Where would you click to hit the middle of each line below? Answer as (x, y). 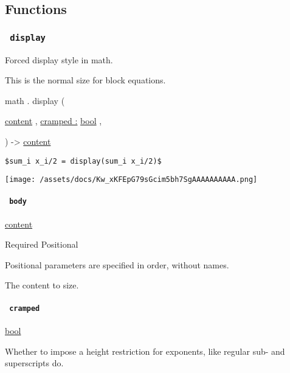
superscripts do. (34, 363)
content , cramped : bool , (54, 121)
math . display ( (35, 100)
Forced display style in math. (59, 59)
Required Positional (42, 244)
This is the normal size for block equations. (85, 80)
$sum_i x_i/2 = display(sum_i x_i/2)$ (83, 161)
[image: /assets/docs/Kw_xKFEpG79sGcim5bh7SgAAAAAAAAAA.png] (131, 180)
